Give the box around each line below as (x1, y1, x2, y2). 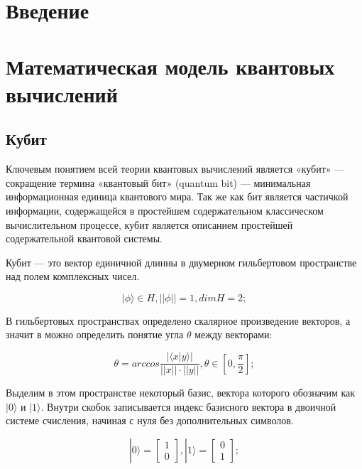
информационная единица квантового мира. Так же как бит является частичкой (6, 189, 349, 204)
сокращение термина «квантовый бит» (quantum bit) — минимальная (6, 175, 311, 190)
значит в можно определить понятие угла (6, 327, 184, 342)
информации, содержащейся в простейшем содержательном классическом (6, 203, 324, 217)
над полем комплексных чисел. (6, 269, 140, 284)
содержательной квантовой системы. (6, 231, 163, 246)
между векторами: (194, 327, 273, 342)
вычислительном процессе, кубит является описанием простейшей (6, 217, 293, 232)
